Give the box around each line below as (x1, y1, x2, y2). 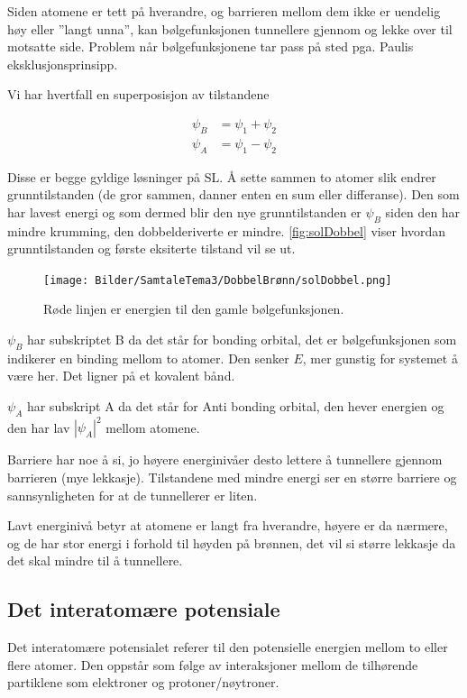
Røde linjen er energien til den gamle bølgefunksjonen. (43, 299, 344, 318)
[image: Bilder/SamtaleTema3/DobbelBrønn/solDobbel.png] (43, 273, 392, 287)
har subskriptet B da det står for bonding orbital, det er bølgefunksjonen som (27, 330, 457, 349)
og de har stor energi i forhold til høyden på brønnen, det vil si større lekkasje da (7, 533, 456, 552)
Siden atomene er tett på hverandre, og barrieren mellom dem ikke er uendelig (7, 2, 441, 20)
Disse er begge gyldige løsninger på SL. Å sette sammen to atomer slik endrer (7, 167, 436, 186)
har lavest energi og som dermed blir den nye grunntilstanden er (7, 202, 362, 221)
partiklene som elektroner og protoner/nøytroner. (7, 673, 279, 692)
